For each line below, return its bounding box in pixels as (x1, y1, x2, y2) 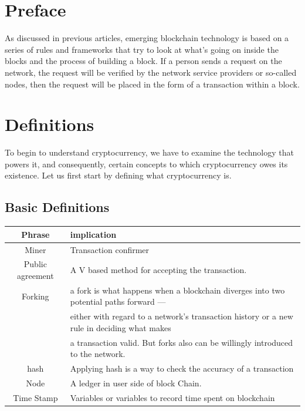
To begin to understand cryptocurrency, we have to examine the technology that (5, 146, 294, 159)
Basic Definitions (5, 198, 110, 216)
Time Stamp (13, 391, 58, 403)
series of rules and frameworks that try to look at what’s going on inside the (5, 43, 279, 55)
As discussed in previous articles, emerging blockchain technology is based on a (5, 32, 289, 44)
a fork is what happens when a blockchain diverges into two (70, 284, 285, 296)
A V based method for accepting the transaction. (70, 264, 247, 276)
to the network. (70, 348, 126, 360)
